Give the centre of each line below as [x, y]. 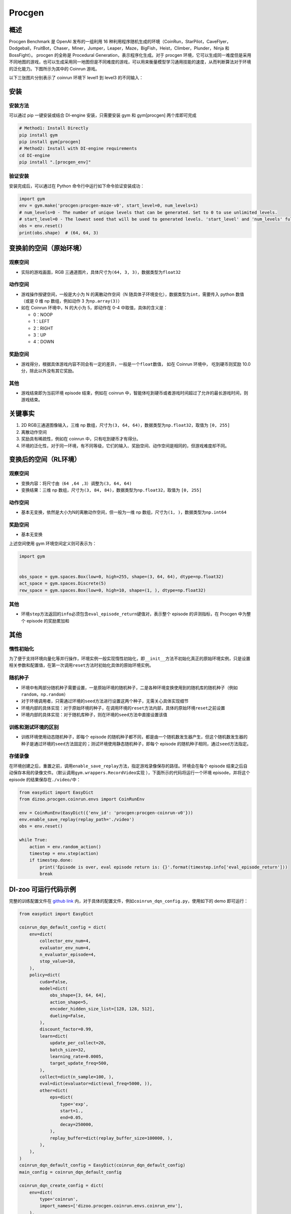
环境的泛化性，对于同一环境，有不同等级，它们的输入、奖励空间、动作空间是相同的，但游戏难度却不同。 [125, 446]
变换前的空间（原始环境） [47, 248]
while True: [33, 840]
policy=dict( [45, 975]
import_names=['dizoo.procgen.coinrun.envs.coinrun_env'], [111, 1206]
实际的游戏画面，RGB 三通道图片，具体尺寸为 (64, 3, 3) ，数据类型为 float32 [101, 272]
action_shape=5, [69, 1002]
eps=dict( [61, 1097]
